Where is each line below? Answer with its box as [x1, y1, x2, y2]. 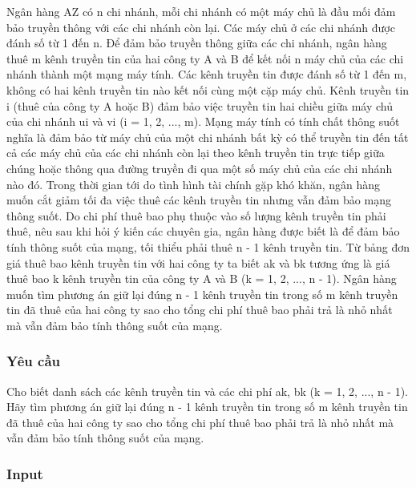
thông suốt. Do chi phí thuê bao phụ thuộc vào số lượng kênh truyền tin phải [6, 207, 386, 224]
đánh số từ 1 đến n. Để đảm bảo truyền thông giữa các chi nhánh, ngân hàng [6, 34, 387, 51]
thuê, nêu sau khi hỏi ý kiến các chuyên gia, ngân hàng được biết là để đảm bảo [6, 223, 400, 240]
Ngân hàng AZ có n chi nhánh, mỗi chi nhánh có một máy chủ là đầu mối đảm [6, 3, 396, 19]
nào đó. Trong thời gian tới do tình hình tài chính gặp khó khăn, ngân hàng [6, 175, 381, 192]
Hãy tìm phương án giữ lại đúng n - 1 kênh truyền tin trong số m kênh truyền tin [6, 398, 408, 415]
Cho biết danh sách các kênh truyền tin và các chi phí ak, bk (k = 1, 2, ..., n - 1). [6, 382, 408, 399]
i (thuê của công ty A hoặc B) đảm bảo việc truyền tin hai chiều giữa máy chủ [6, 97, 394, 114]
